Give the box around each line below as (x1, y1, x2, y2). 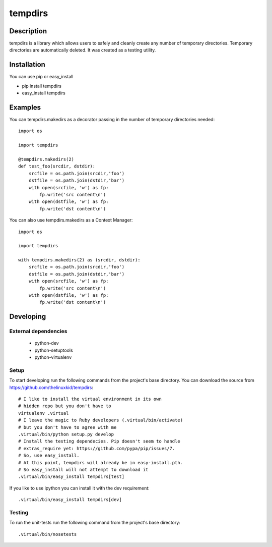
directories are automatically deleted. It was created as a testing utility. (9, 47, 156, 53)
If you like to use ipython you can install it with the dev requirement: (9, 485, 150, 491)
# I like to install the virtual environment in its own (18, 396, 162, 402)
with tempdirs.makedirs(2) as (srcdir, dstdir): (18, 257, 141, 263)
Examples (9, 103, 41, 112)
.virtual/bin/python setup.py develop (18, 431, 114, 437)
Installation (9, 61, 45, 69)
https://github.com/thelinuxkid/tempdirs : (9, 384, 93, 391)
